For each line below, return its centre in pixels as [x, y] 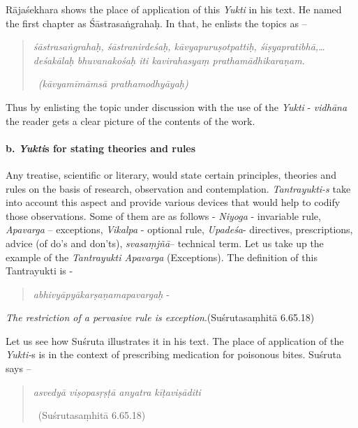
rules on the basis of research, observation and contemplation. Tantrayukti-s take [178, 188]
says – [18, 368]
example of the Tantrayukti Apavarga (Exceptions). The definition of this [162, 257]
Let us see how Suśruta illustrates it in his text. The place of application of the [175, 340]
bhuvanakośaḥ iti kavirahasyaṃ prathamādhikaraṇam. [191, 60]
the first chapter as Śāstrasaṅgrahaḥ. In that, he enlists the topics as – [156, 23]
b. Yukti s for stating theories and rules [101, 148]
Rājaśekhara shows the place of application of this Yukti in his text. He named [174, 9]
